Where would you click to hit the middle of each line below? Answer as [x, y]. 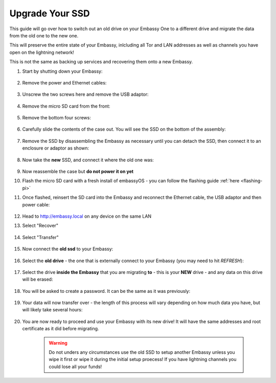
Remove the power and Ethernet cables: [64, 82]
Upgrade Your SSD [50, 13]
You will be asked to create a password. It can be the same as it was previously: [106, 291]
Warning [58, 343]
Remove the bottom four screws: [57, 118]
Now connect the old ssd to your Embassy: [68, 249]
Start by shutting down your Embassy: [62, 71]
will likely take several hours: [52, 310]
